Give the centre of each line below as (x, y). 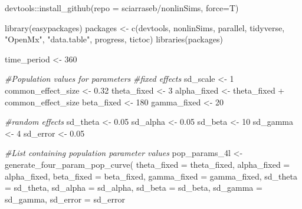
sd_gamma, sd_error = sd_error (65, 199)
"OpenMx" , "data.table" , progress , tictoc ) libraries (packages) (114, 39)
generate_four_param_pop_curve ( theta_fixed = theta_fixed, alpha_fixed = (147, 164)
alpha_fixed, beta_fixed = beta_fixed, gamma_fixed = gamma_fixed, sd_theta (151, 176)
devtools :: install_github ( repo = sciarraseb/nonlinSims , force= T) (122, 8)
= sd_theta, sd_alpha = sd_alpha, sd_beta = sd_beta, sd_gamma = (134, 188)
